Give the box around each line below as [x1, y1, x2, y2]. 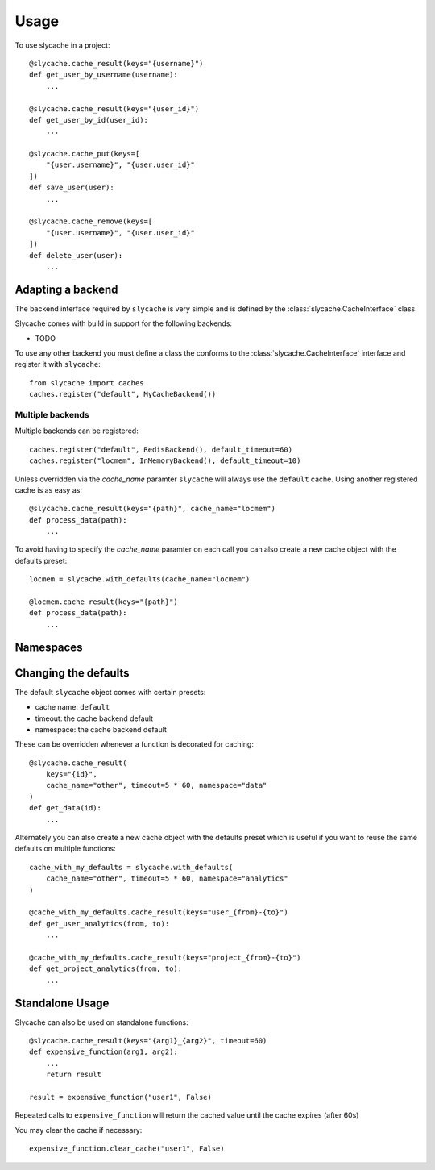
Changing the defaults [14, 666, 130, 680]
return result [45, 1070, 102, 1080]
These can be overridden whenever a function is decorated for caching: [14, 739, 254, 749]
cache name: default [35, 702, 110, 712]
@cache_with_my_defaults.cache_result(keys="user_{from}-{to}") [29, 908, 289, 917]
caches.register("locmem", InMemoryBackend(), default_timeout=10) [29, 456, 301, 465]
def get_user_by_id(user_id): [29, 115, 149, 124]
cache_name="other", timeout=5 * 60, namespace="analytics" [45, 874, 289, 883]
